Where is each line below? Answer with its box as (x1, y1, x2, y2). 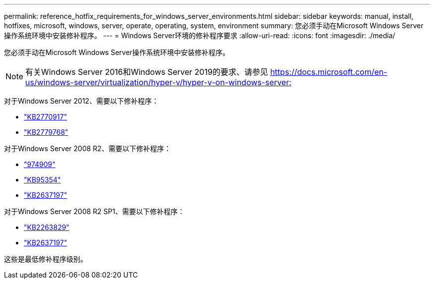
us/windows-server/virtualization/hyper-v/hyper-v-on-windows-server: (25, 77, 292, 87)
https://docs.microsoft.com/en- (270, 67, 387, 77)
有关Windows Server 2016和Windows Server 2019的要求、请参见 (25, 67, 268, 77)
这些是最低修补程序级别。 (4, 255, 87, 263)
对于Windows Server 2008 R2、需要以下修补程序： (4, 144, 171, 153)
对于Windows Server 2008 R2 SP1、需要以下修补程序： (4, 207, 185, 216)
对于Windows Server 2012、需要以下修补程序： (4, 97, 159, 105)
